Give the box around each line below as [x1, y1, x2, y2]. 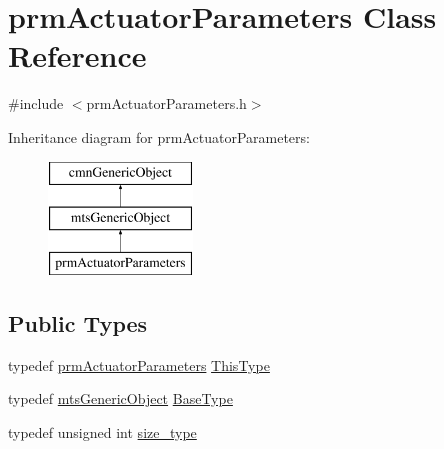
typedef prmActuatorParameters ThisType [8, 354, 270, 375]
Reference [8, 35, 147, 76]
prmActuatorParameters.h [86, 93, 247, 114]
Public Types [8, 307, 148, 338]
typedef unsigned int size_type [8, 421, 197, 442]
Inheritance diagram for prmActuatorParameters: [8, 126, 310, 147]
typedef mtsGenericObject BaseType [8, 388, 233, 409]
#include [8, 93, 64, 114]
